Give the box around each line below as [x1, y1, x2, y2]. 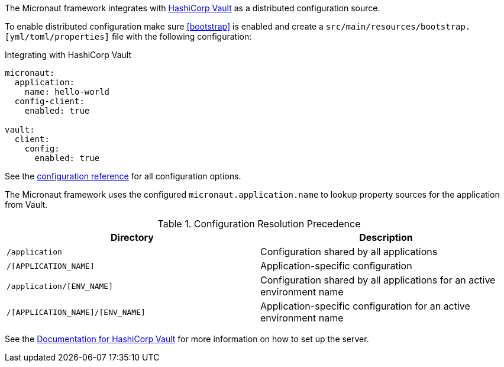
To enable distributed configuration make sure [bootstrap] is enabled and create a [5, 21, 324, 31]
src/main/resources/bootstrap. [325, 22, 471, 31]
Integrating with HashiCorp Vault [5, 50, 131, 60]
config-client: [14, 96, 85, 106]
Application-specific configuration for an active [260, 300, 470, 312]
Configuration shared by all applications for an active [260, 274, 496, 286]
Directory [111, 231, 154, 243]
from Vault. [5, 199, 48, 210]
